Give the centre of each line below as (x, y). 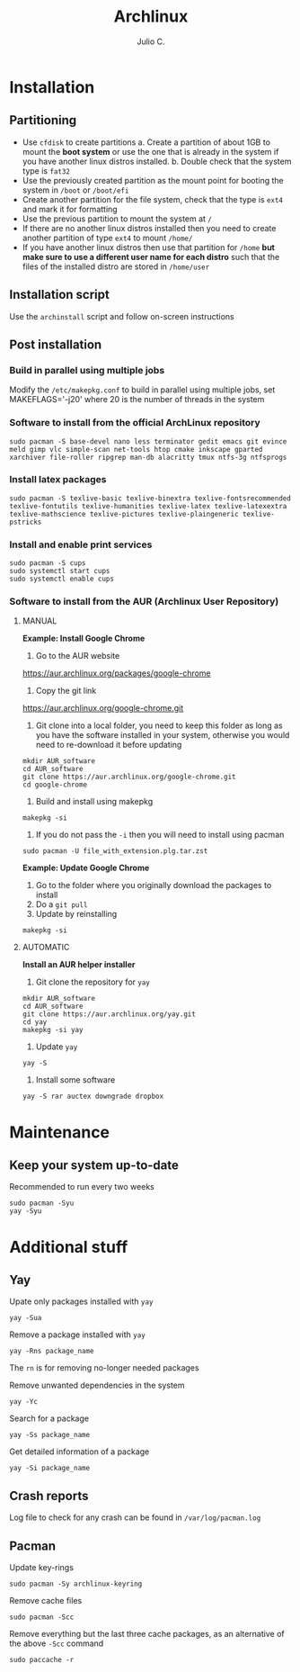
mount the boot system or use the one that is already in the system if (150, 151)
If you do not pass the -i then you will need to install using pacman (160, 835)
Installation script (59, 295)
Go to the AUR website (78, 656)
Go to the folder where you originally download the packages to (154, 885)
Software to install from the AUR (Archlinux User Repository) (144, 602)
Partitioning (43, 120)
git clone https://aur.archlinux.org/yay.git (109, 1014)
